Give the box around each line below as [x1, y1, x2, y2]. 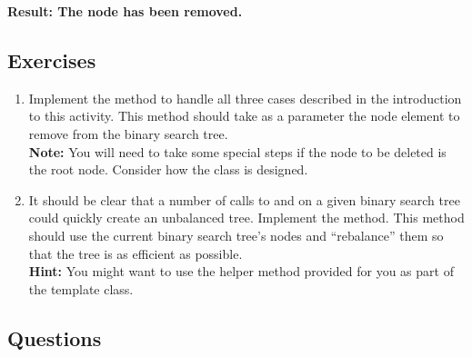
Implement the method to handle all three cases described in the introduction [28, 88, 462, 107]
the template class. [28, 279, 134, 298]
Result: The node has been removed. [7, 2, 243, 20]
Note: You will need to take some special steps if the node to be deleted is [28, 142, 447, 161]
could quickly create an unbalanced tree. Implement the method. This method [28, 208, 465, 227]
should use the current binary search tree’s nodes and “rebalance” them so [28, 225, 444, 244]
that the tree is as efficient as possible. [28, 243, 243, 263]
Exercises [7, 45, 96, 74]
